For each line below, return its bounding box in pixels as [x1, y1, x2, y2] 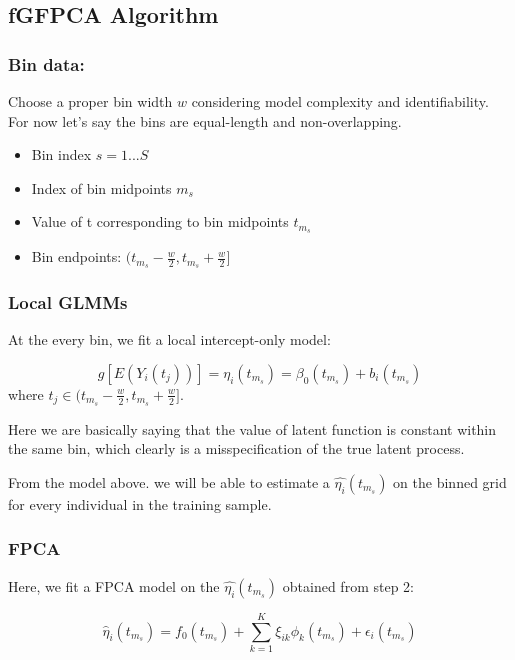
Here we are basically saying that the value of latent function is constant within [8, 418, 497, 439]
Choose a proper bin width [8, 91, 173, 111]
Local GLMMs [8, 290, 128, 315]
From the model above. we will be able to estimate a [8, 471, 330, 492]
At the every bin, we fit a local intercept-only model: [8, 329, 331, 350]
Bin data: [8, 51, 85, 76]
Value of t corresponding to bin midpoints [31, 211, 289, 232]
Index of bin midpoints [31, 177, 172, 198]
